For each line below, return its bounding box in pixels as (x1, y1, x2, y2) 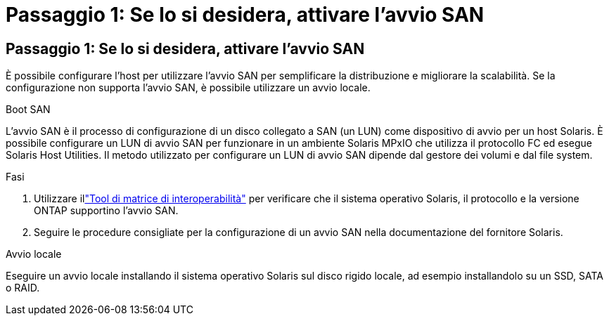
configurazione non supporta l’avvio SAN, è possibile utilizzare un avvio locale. (6, 81, 371, 94)
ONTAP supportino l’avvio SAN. (34, 204, 179, 217)
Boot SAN (6, 103, 51, 116)
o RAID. (6, 282, 40, 294)
